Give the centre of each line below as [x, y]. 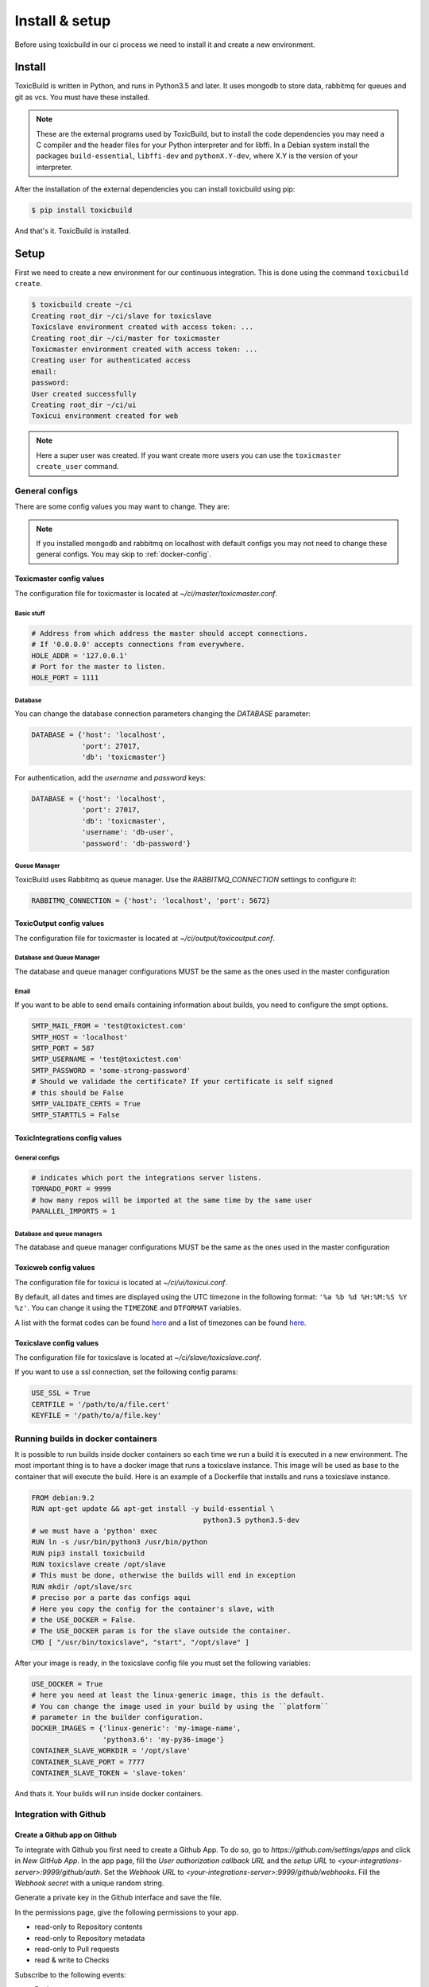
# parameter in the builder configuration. [118, 1717]
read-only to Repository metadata [90, 1938]
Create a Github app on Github [66, 1835]
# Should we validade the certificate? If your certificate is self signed [182, 1082]
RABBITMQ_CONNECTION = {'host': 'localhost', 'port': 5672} [151, 901]
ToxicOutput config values [60, 924]
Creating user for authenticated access [111, 360]
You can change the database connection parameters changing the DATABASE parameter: [163, 714]
